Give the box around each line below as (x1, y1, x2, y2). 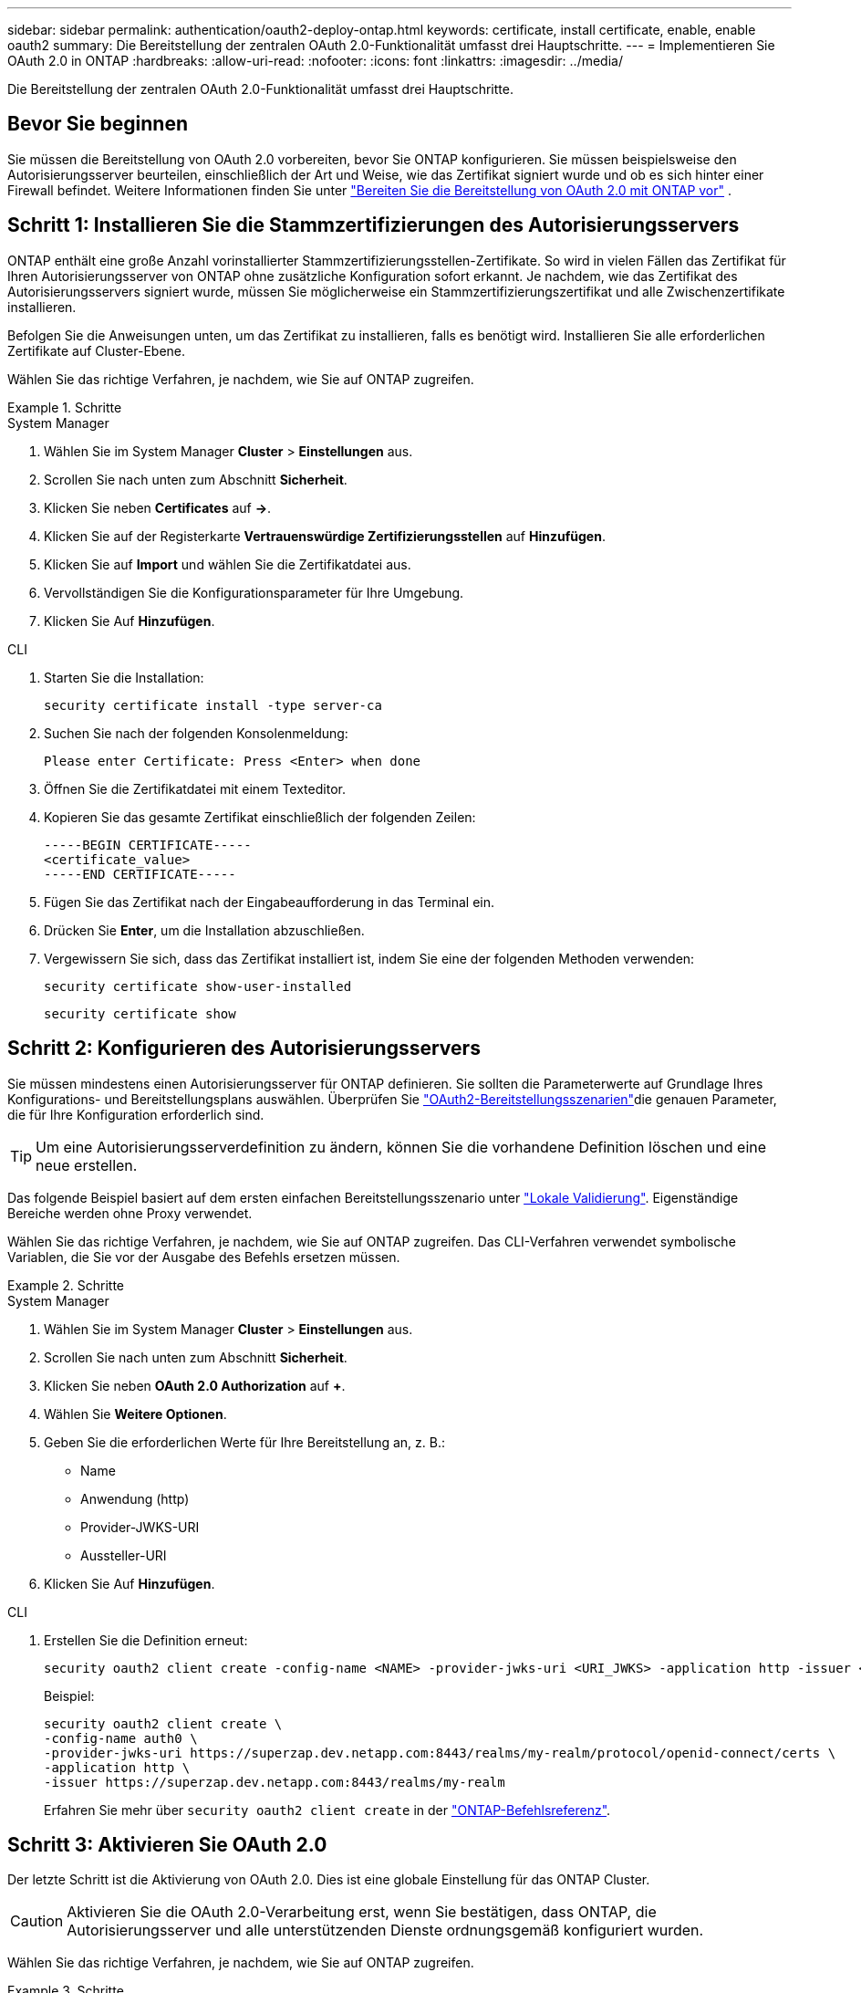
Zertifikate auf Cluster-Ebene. (7, 342, 186, 359)
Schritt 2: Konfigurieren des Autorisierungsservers (7, 1037, 481, 1060)
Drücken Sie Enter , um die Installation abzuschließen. (44, 922, 365, 938)
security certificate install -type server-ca (44, 697, 382, 713)
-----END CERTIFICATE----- (44, 866, 236, 882)
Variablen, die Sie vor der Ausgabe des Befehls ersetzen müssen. (7, 1248, 400, 1265)
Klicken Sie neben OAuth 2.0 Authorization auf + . (44, 1377, 346, 1393)
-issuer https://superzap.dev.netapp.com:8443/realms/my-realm (44, 1774, 505, 1790)
